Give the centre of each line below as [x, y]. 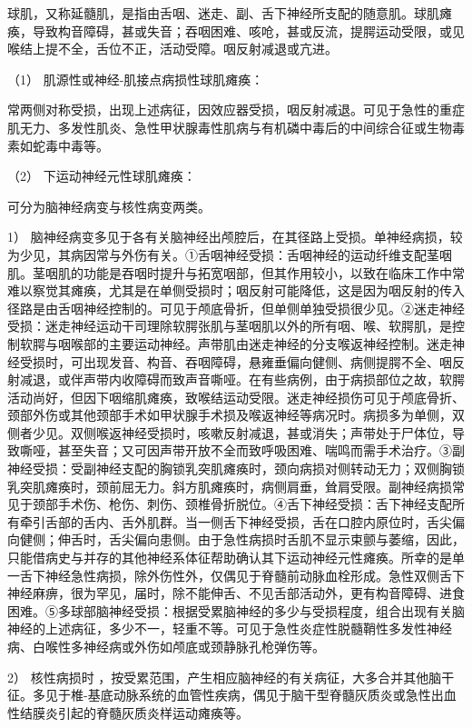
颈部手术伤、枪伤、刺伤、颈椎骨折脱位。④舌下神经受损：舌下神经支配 [242, 504]
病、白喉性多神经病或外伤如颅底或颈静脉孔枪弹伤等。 [166, 646]
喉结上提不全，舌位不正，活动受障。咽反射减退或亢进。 [172, 49]
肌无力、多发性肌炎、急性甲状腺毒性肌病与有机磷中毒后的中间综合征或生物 [230, 127]
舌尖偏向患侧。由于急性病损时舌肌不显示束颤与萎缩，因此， [286, 539]
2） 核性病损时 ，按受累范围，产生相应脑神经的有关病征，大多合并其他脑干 [231, 677]
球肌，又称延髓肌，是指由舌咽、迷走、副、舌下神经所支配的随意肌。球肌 [223, 13]
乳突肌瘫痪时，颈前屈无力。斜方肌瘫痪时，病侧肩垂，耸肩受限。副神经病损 [230, 486]
